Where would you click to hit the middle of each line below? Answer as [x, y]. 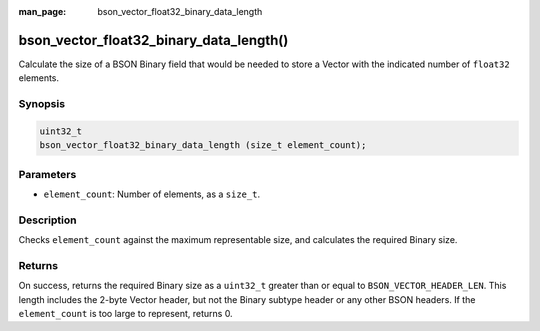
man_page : [42, 11]
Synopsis [41, 104]
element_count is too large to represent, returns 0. [126, 314]
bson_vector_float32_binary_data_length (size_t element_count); [203, 145]
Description [47, 220]
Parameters [47, 174]
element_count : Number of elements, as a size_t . [151, 194]
